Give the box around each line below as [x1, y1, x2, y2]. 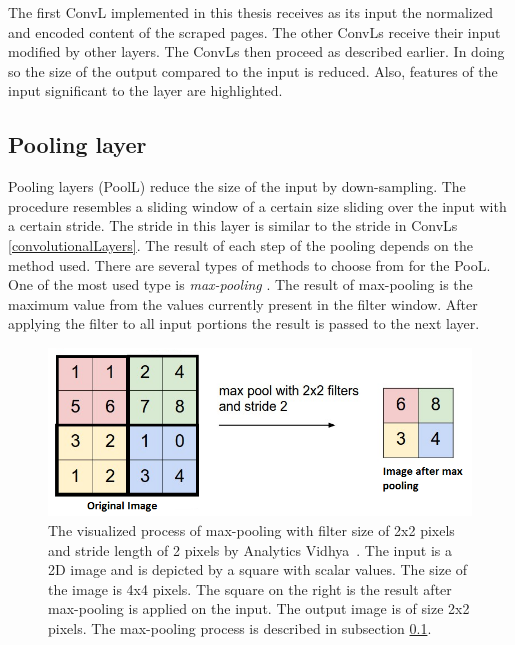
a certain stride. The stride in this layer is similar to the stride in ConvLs [8, 215, 458, 236]
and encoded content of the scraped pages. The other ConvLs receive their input [8, 21, 501, 42]
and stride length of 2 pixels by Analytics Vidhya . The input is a [48, 539, 453, 560]
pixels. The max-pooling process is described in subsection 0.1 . [48, 617, 432, 638]
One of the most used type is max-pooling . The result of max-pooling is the [8, 274, 473, 295]
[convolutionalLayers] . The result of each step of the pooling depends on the [8, 234, 473, 255]
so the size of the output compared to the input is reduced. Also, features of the [8, 60, 498, 81]
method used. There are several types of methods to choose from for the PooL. [8, 254, 491, 275]
